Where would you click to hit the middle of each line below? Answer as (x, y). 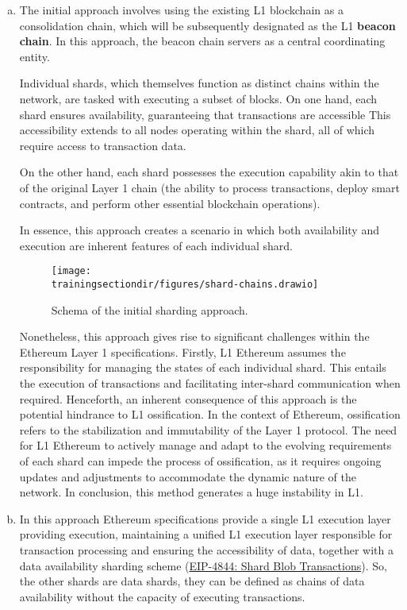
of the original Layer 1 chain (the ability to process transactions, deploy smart (209, 187)
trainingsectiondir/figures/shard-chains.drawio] (185, 284)
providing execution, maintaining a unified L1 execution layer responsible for (206, 534)
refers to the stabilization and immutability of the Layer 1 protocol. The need (208, 429)
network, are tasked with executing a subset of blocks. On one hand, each (198, 98)
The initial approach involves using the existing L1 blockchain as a (181, 10)
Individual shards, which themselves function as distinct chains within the (199, 83)
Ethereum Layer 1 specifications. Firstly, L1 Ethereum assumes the (182, 351)
